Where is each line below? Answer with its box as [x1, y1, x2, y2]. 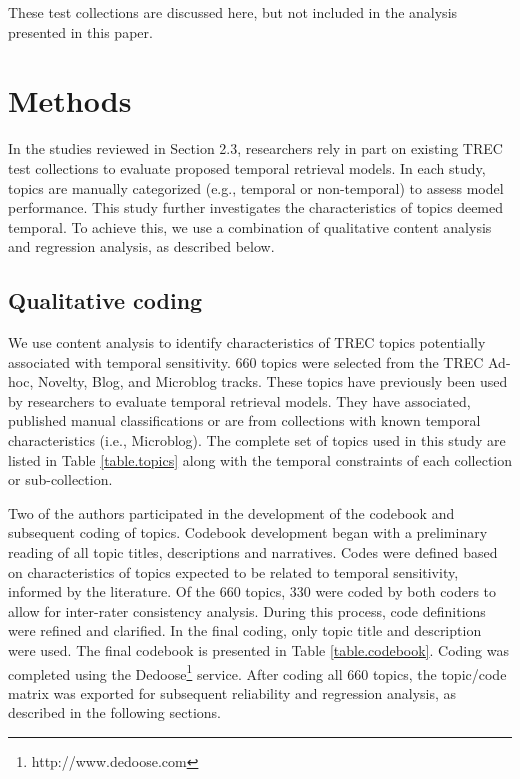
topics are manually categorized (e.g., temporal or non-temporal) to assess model [8, 177, 504, 198]
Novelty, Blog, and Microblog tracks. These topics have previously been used [37, 371, 508, 392]
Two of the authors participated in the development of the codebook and [8, 502, 455, 523]
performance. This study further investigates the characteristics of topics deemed [8, 197, 504, 218]
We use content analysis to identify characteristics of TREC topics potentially [8, 332, 486, 353]
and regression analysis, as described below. [8, 236, 275, 257]
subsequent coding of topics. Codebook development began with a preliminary [8, 522, 488, 543]
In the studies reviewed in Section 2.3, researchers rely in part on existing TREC [8, 138, 503, 159]
